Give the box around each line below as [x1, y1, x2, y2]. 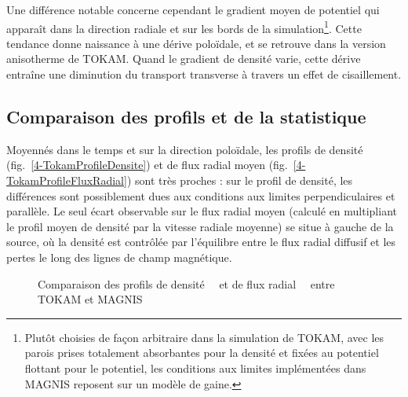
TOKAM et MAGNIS [38, 291, 143, 307]
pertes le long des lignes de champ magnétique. [6, 248, 232, 265]
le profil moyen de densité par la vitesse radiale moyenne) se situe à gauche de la [6, 218, 394, 234]
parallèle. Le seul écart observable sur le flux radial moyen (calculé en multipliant [6, 203, 397, 219]
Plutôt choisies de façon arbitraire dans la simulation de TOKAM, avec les [24, 329, 384, 345]
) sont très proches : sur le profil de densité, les [126, 172, 353, 189]
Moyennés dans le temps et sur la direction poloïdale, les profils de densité [6, 141, 363, 157]
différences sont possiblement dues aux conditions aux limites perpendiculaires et [6, 187, 395, 204]
